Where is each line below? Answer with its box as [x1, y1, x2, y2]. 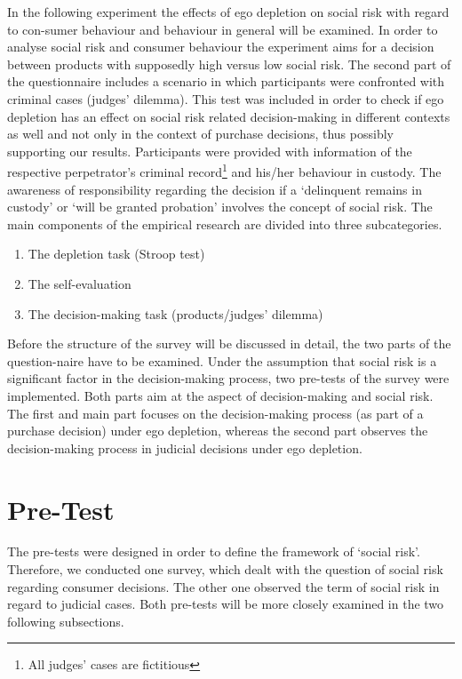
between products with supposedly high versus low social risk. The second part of [7, 54, 451, 73]
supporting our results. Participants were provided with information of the [7, 141, 412, 160]
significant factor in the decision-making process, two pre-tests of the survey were [7, 369, 450, 387]
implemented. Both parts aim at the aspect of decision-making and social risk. [7, 386, 434, 404]
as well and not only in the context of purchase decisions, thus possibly [7, 124, 394, 143]
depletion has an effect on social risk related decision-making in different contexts [7, 107, 450, 125]
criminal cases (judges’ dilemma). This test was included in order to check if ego [7, 89, 444, 108]
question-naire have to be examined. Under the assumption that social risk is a [7, 351, 437, 370]
